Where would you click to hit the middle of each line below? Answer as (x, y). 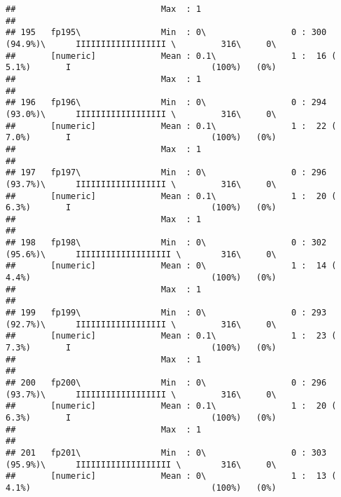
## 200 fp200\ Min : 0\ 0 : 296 (166, 383)
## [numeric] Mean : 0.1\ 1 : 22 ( (171, 126)
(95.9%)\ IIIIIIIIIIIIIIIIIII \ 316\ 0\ (141, 464)
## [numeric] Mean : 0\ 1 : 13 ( (171, 476)
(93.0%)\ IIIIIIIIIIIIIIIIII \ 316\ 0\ (141, 114)
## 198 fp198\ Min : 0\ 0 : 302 (166, 243)
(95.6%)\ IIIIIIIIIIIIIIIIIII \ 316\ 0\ (141, 254)
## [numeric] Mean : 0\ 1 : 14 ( (171, 266)
